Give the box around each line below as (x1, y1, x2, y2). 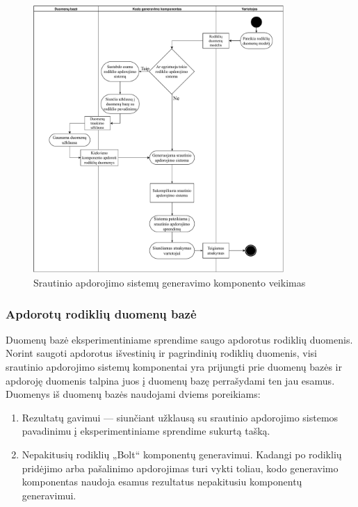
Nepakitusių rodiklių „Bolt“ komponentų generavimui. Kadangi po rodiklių (22, 446, 342, 461)
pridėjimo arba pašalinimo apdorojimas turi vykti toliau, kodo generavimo (22, 460, 339, 475)
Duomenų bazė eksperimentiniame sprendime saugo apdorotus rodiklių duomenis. (6, 332, 353, 346)
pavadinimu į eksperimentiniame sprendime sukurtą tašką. (22, 424, 270, 438)
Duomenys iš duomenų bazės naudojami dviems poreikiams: (6, 387, 261, 401)
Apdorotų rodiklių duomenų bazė (6, 305, 197, 322)
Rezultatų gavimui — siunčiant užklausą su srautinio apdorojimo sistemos (22, 410, 339, 424)
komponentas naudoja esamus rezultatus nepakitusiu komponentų (22, 474, 302, 489)
